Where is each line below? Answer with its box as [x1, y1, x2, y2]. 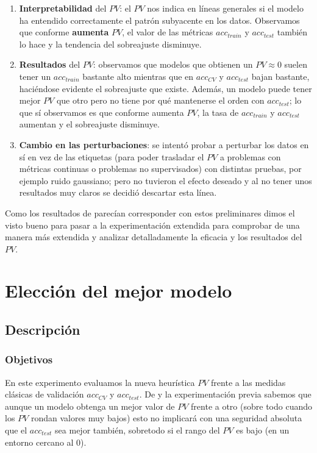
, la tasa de [197, 105, 239, 118]
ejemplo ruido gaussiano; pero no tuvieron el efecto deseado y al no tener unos [19, 174, 312, 187]
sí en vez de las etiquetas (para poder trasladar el [19, 150, 204, 163]
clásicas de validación [5, 388, 84, 401]
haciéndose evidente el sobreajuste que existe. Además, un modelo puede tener [19, 82, 312, 95]
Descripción [5, 320, 80, 339]
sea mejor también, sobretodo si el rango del [55, 424, 220, 437]
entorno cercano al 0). [5, 435, 87, 448]
